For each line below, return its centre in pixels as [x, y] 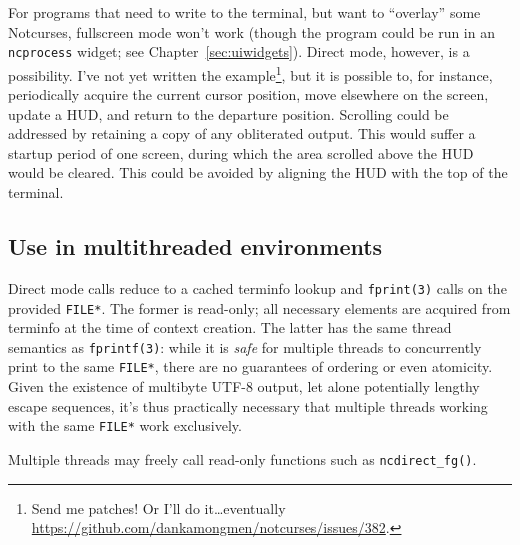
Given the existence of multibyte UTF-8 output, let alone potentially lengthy [244, 386]
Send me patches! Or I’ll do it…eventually [158, 507]
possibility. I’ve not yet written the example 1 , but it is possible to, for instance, [250, 73]
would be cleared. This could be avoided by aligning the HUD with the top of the [258, 172]
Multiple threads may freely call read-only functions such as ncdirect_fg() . [242, 458]
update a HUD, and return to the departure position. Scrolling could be [228, 113]
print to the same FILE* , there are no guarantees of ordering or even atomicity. [250, 366]
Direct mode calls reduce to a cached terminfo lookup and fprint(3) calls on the [257, 287]
